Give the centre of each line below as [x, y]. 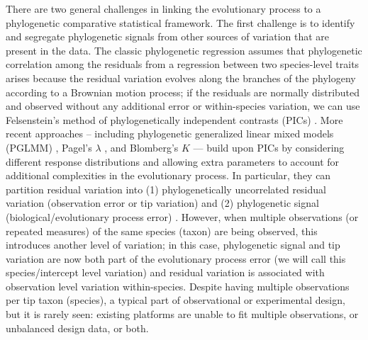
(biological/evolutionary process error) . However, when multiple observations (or [182, 216]
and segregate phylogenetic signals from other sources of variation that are [168, 36]
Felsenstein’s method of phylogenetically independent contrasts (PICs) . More [174, 119]
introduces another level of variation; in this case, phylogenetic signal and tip [173, 245]
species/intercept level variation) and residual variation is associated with [165, 272]
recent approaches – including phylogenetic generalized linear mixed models [170, 134]
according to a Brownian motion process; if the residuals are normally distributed [183, 92]
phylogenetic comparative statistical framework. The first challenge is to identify [180, 22]
